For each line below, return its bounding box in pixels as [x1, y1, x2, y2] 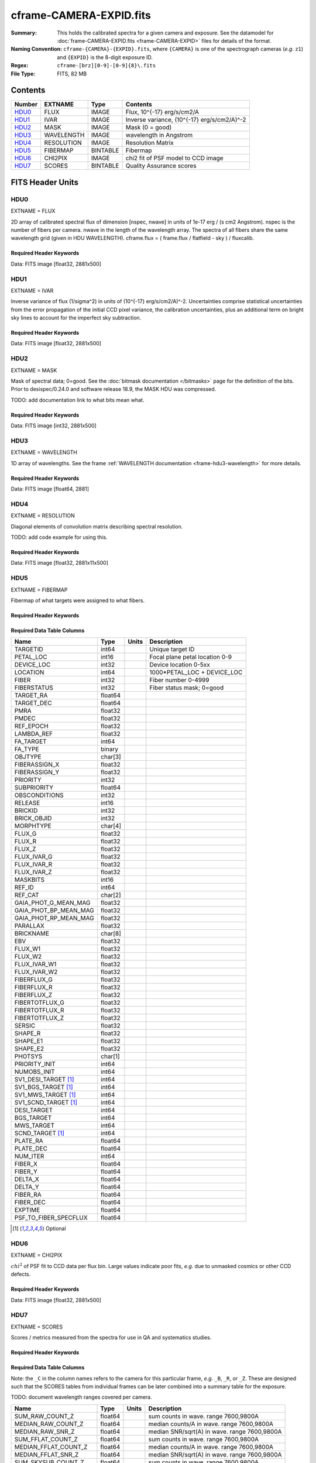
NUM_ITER [14, 1152, 44, 1160]
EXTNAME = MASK [11, 366, 57, 374]
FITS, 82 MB [57, 70, 87, 77]
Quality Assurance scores [125, 162, 197, 170]
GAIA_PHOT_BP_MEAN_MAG [14, 906, 95, 915]
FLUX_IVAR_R [14, 860, 53, 868]
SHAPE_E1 [14, 1037, 43, 1045]
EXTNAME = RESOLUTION [11, 512, 75, 519]
